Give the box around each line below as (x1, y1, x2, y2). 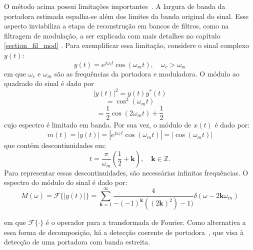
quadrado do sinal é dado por (4, 78, 94, 88)
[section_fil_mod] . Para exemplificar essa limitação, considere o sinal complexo (4, 40, 249, 50)
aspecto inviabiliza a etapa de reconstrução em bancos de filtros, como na (4, 20, 229, 31)
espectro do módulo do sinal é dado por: (4, 177, 127, 187)
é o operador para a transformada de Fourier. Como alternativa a (45, 217, 246, 227)
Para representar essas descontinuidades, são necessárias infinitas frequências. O (4, 167, 248, 177)
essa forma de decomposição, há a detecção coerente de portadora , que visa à (4, 226, 244, 237)
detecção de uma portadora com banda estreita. (4, 236, 150, 247)
